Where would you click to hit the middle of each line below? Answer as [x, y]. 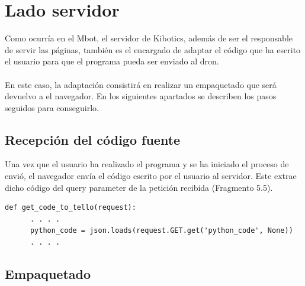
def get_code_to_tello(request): [70, 208]
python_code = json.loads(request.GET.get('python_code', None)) [161, 231]
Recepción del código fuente [93, 139]
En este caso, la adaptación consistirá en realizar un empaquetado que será [141, 84]
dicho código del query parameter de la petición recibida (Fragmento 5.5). [139, 187]
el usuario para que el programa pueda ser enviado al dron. [112, 61]
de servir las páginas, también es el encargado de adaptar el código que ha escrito [153, 49]
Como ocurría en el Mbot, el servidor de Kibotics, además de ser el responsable [149, 38]
